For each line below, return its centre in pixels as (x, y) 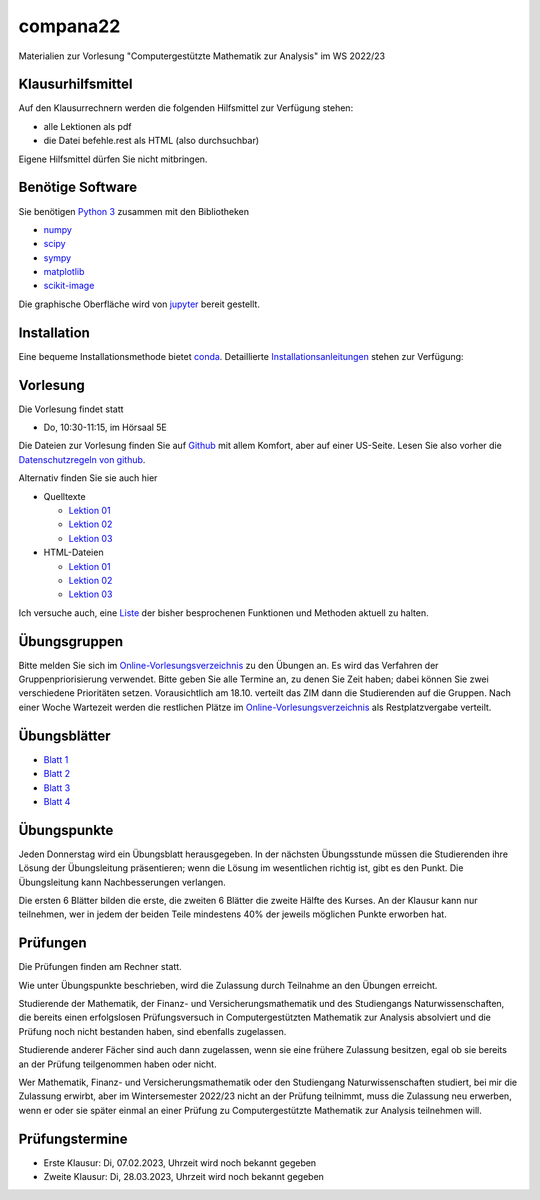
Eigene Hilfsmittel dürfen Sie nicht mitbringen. (113, 159)
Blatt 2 (57, 774)
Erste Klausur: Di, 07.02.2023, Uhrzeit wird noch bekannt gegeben (180, 1162)
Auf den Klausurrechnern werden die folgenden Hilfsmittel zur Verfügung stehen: (186, 108)
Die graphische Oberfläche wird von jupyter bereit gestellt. (139, 304)
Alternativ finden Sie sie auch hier (88, 478)
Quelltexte (64, 496)
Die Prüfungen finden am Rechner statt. (100, 967)
